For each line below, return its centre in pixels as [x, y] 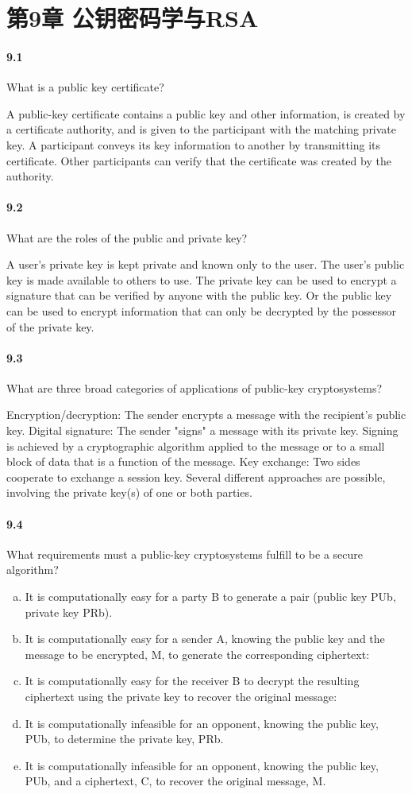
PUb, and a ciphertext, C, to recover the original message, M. [175, 781]
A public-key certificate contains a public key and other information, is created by [206, 113]
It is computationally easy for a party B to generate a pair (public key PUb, [210, 596]
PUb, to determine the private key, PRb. [124, 739]
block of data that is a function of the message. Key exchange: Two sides [183, 461]
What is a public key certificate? [85, 87]
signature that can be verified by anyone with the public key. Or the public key [199, 295]
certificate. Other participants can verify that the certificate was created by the [199, 160]
